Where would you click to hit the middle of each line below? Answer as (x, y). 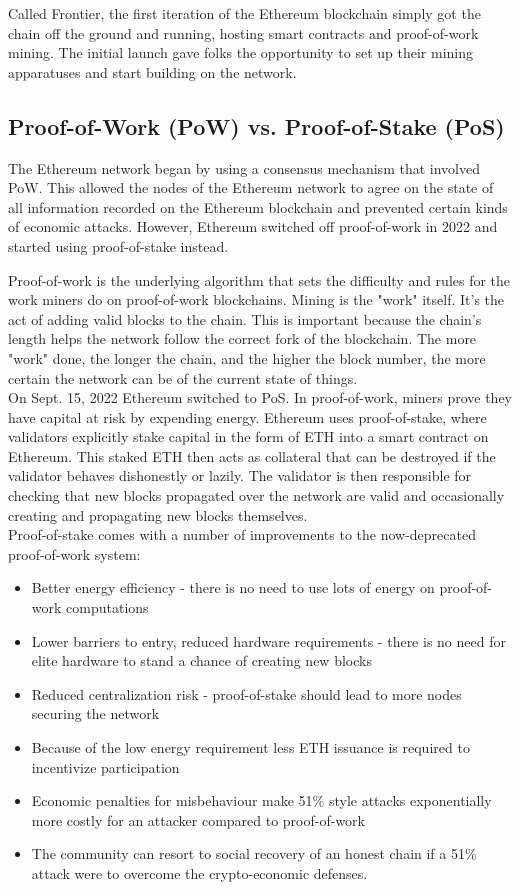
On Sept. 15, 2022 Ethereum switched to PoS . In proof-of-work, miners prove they (260, 397)
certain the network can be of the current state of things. (183, 377)
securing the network (95, 713)
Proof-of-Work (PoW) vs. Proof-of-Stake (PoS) (256, 125)
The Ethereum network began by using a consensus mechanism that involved (244, 167)
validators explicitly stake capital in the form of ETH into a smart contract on (248, 436)
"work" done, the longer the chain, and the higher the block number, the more (247, 357)
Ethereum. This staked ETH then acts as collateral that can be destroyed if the (252, 455)
